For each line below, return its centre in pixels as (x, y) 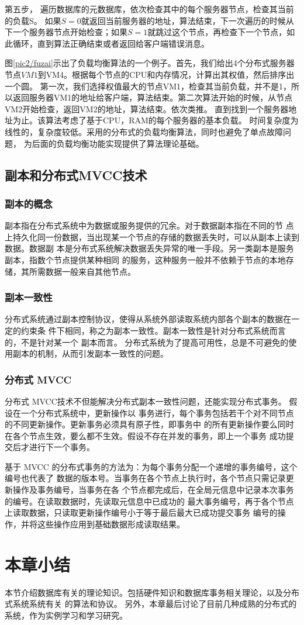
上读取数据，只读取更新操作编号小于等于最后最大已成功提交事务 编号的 (141, 512)
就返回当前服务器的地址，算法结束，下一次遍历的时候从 (187, 20)
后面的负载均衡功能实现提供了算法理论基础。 (118, 143)
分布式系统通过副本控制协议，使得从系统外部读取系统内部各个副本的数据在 (148, 319)
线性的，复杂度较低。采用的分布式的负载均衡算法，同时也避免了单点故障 (144, 131)
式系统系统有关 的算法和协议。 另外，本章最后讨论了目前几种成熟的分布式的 (151, 604)
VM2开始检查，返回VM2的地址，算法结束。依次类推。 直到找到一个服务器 (147, 108)
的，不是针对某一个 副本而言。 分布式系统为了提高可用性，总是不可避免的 (147, 342)
